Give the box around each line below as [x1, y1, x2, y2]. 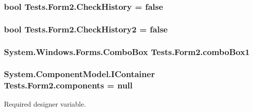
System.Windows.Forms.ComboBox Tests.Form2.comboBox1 [4, 45, 250, 57]
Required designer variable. [4, 98, 86, 109]
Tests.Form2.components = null [4, 79, 133, 91]
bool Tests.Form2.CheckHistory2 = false [4, 23, 168, 35]
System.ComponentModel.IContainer [4, 68, 155, 80]
